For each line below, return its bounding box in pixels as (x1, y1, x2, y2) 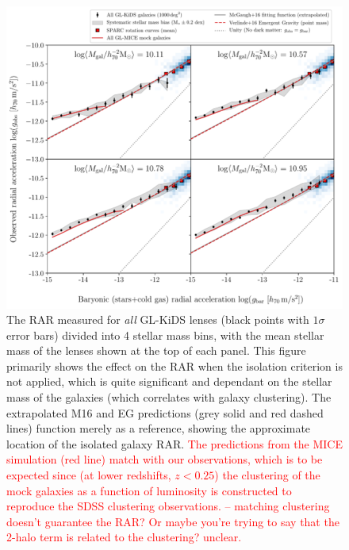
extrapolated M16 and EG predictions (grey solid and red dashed (6, 404, 324, 421)
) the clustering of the (214, 467, 320, 483)
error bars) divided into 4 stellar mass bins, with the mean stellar (6, 326, 324, 343)
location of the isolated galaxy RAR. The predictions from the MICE (6, 435, 343, 452)
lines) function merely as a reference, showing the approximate (6, 420, 311, 437)
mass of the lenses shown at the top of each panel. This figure (6, 342, 306, 359)
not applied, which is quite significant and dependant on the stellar (6, 373, 332, 390)
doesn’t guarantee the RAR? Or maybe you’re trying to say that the (6, 513, 339, 529)
